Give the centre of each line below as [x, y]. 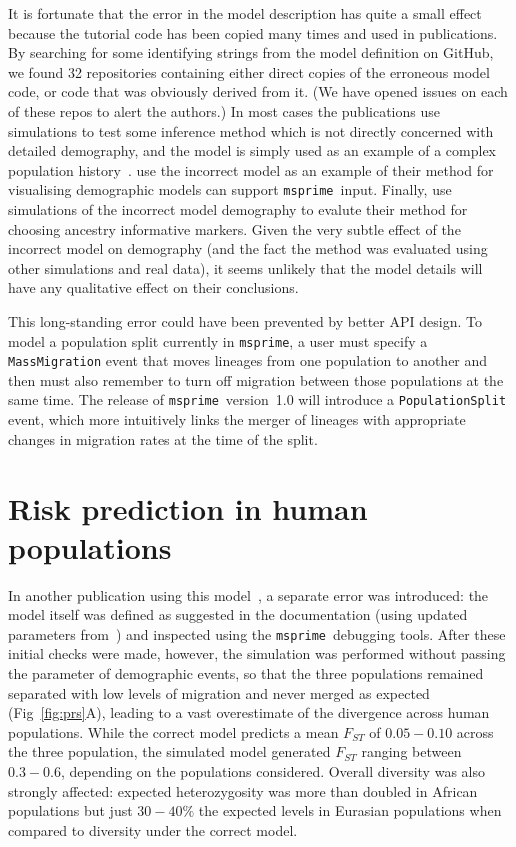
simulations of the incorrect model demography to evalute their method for [238, 209]
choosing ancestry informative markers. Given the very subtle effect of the [234, 228]
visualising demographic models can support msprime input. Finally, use [230, 189]
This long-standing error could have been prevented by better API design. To [245, 320]
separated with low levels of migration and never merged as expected [219, 692]
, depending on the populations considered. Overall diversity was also [272, 771]
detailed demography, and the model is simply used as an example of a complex [252, 150]
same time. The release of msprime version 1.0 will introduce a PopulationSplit [257, 399]
